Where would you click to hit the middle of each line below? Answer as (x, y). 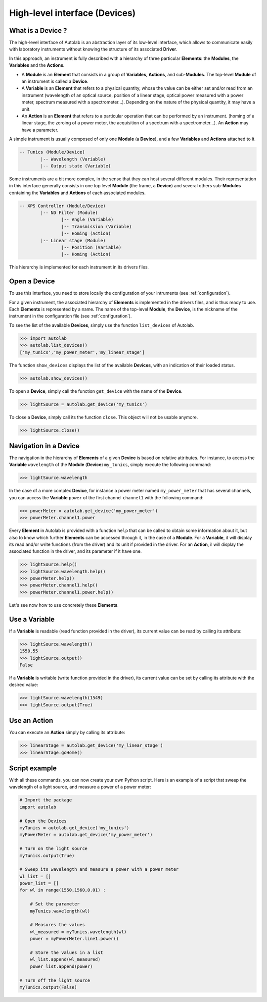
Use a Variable (32, 619)
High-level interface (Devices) (72, 13)
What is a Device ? (38, 30)
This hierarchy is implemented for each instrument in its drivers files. (79, 267)
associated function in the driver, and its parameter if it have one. (75, 551)
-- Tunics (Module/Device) (52, 152)
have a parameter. (40, 130)
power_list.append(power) (61, 966)
